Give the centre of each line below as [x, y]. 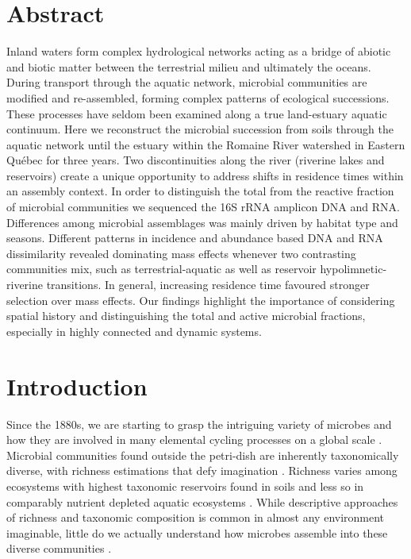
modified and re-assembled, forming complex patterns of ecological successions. [198, 97]
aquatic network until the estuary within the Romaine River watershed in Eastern [206, 144]
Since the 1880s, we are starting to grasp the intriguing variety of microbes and [199, 424]
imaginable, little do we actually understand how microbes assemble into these [197, 532]
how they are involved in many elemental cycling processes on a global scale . [194, 439]
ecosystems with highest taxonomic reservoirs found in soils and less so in [185, 486]
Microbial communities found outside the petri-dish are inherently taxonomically [203, 455]
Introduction [77, 386]
